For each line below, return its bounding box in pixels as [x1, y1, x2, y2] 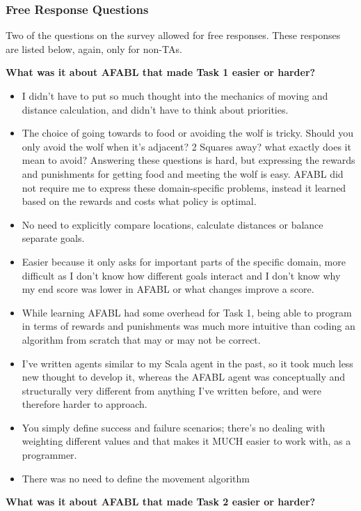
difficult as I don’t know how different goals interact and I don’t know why [22, 268, 341, 282]
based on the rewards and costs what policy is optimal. [22, 194, 257, 208]
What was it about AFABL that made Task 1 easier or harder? [6, 65, 316, 79]
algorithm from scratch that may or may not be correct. [22, 332, 261, 346]
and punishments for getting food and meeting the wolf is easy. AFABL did [22, 166, 344, 181]
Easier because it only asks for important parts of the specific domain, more [22, 254, 346, 268]
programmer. [22, 448, 77, 462]
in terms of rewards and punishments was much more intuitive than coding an [22, 319, 355, 333]
